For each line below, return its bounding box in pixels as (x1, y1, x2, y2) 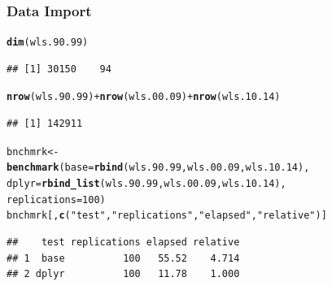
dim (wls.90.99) (7, 37, 89, 49)
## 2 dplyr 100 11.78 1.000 (7, 268, 240, 280)
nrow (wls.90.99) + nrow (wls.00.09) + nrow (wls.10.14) (7, 91, 281, 103)
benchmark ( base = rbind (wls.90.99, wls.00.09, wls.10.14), (7, 162, 310, 174)
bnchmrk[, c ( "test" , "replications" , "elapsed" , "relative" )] (7, 210, 327, 222)
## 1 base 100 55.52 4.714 (7, 252, 240, 264)
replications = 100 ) (7, 193, 106, 206)
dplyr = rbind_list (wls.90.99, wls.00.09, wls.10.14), (7, 178, 286, 190)
